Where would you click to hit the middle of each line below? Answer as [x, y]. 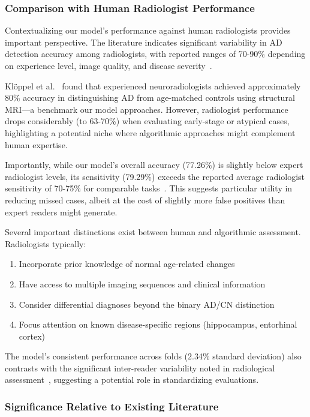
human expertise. [36, 144]
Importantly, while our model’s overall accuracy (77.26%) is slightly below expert [154, 165]
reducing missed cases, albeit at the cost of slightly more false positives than [145, 199]
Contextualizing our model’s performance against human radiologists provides [148, 30]
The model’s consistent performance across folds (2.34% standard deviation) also [153, 356]
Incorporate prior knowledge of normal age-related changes [127, 264]
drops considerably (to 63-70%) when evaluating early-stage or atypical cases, [147, 121]
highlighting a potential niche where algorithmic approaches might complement [150, 132]
